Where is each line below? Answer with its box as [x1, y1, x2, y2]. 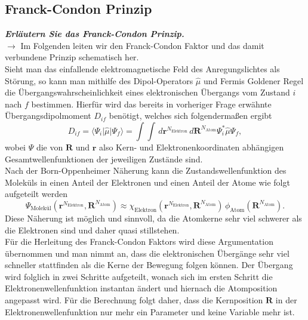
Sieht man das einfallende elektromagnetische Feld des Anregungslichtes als [5, 62, 280, 75]
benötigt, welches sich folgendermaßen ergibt [109, 109, 272, 122]
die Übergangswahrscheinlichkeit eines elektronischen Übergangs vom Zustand [5, 86, 290, 99]
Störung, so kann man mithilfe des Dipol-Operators [5, 74, 193, 87]
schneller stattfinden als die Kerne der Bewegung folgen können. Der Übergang [5, 259, 293, 271]
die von [36, 140, 63, 153]
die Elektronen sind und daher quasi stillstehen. [5, 223, 180, 236]
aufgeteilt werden [5, 187, 68, 200]
